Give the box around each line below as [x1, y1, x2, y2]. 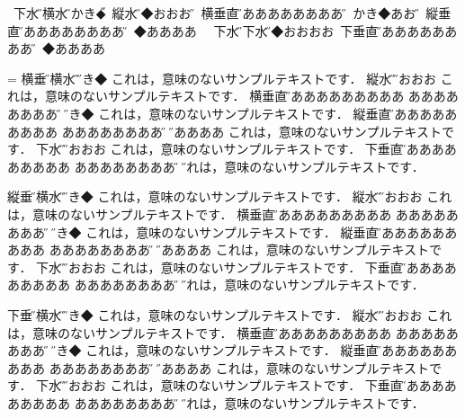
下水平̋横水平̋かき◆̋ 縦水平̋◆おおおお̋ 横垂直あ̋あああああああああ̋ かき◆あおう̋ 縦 [13, 4, 439, 22]
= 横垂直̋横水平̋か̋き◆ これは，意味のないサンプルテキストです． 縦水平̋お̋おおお [7, 68, 437, 87]
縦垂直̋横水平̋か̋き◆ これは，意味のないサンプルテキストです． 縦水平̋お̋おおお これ [7, 187, 452, 206]
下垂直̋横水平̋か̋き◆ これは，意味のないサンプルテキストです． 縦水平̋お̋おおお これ [7, 305, 452, 324]
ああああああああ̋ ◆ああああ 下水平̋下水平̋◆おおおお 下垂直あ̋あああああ [35, 21, 445, 40]
